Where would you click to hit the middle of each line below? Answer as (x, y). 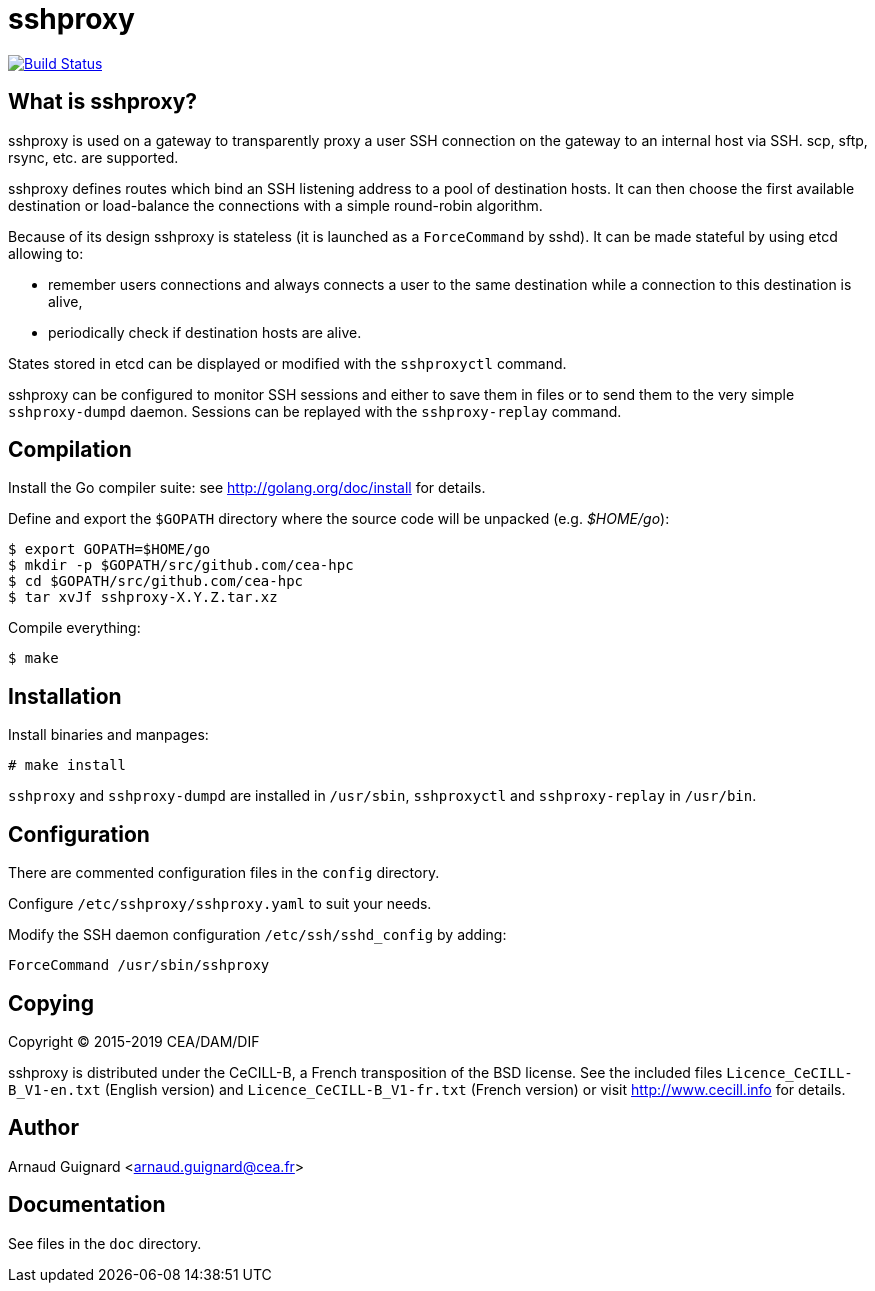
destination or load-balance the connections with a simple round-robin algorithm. (275, 205)
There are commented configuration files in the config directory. (224, 873)
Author (43, 1128)
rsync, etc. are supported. (93, 157)
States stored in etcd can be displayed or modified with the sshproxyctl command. (287, 363)
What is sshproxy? (103, 102)
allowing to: (46, 253)
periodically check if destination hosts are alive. (205, 332)
